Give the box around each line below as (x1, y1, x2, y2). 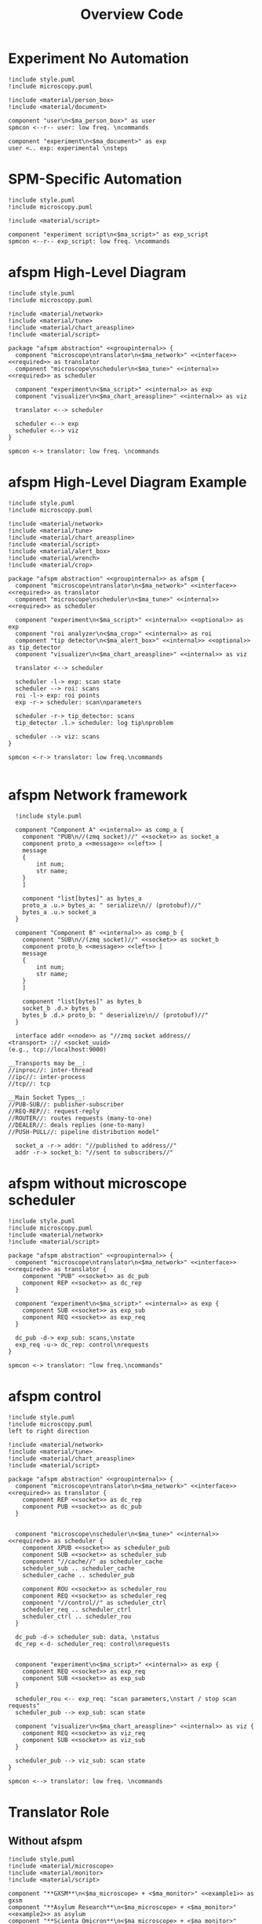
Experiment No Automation (8, 49, 190, 67)
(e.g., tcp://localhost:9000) (8, 1045, 107, 1053)
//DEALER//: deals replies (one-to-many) (8, 1121, 146, 1129)
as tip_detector (8, 643, 61, 651)
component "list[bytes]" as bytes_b (22, 997, 143, 1005)
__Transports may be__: (8, 1059, 86, 1067)
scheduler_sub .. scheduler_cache (22, 1564, 135, 1572)
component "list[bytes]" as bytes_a (22, 895, 143, 902)
